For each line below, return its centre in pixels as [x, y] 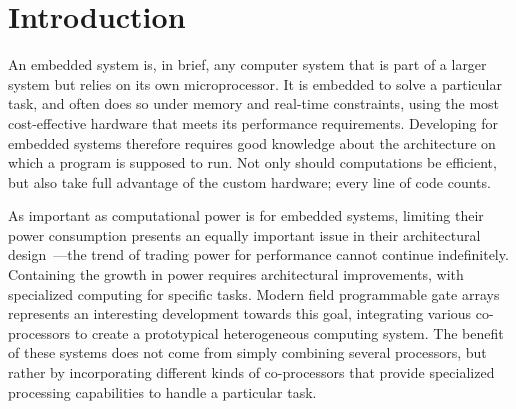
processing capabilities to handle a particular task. [162, 391]
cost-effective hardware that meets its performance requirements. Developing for [253, 122]
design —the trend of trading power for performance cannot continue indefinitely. [258, 254]
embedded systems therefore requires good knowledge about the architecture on [252, 142]
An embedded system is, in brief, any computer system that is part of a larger [247, 64]
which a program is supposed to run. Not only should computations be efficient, [252, 162]
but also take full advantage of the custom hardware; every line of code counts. [249, 181]
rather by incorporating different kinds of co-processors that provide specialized [251, 372]
